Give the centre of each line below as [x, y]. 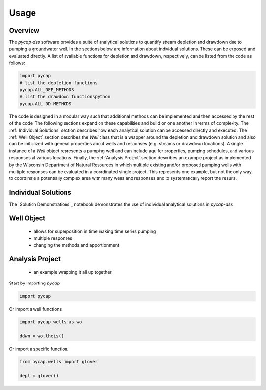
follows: [17, 63]
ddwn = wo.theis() [42, 336]
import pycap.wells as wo [51, 322]
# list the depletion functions [59, 83]
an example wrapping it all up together [73, 272]
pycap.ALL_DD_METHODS [46, 103]
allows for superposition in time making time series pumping [95, 231]
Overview [24, 30]
